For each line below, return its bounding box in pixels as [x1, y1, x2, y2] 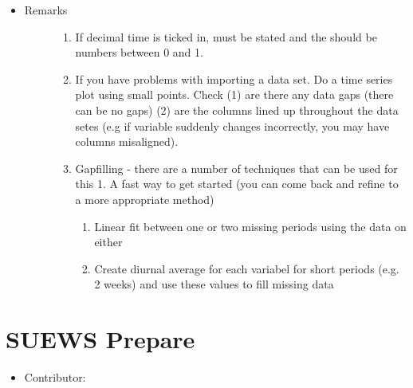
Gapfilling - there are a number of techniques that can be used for [75, 159, 398, 176]
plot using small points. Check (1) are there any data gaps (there [75, 86, 394, 103]
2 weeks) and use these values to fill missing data [94, 276, 334, 292]
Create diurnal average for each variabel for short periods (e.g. [94, 260, 399, 276]
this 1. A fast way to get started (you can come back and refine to [75, 175, 399, 192]
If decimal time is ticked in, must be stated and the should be [75, 28, 377, 45]
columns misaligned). [75, 133, 179, 150]
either [94, 233, 123, 250]
